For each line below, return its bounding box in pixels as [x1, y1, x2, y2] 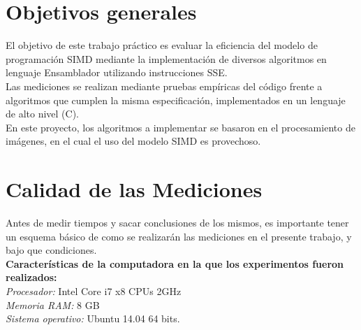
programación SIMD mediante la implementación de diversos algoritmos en [6, 51, 327, 66]
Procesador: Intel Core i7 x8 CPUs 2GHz [6, 283, 182, 298]
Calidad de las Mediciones [6, 175, 263, 203]
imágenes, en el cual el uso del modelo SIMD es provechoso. [6, 134, 261, 148]
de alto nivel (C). [6, 106, 79, 121]
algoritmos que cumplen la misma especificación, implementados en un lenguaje [6, 92, 346, 107]
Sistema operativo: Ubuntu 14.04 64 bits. [6, 311, 180, 326]
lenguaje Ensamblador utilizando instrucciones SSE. [6, 65, 228, 80]
